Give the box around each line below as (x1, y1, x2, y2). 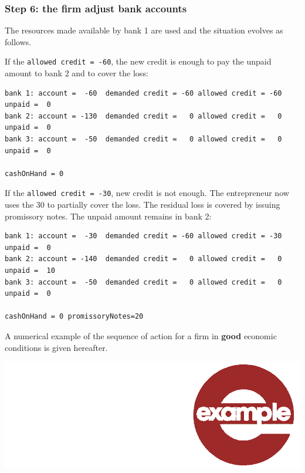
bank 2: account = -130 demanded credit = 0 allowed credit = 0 (5, 112, 282, 120)
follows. (5, 35, 32, 48)
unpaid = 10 (5, 266, 55, 275)
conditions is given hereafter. (5, 341, 108, 353)
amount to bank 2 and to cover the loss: (5, 67, 148, 79)
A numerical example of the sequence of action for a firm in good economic (5, 330, 277, 342)
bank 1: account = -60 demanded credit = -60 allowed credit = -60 (5, 89, 282, 97)
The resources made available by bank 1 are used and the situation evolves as (5, 24, 283, 36)
